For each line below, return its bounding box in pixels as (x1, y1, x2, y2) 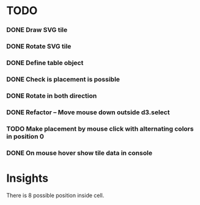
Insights (6, 171, 49, 185)
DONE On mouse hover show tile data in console (6, 149, 153, 157)
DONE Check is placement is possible (6, 75, 120, 83)
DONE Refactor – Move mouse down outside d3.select (6, 108, 170, 117)
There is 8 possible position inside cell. (6, 191, 105, 199)
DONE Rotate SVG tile (6, 42, 72, 51)
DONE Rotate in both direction (6, 91, 97, 100)
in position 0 (6, 132, 44, 141)
